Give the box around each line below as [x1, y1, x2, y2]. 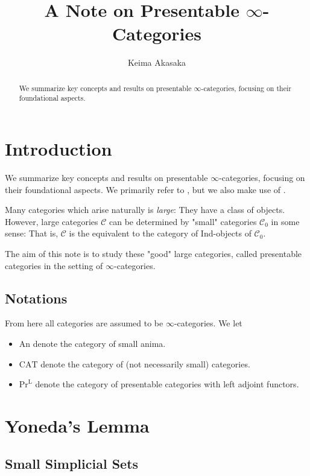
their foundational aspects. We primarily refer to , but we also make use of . [5, 183, 286, 195]
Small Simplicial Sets [5, 454, 139, 473]
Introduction [5, 136, 112, 161]
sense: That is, [5, 227, 59, 240]
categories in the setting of [5, 259, 103, 271]
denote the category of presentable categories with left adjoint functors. [35, 378, 299, 390]
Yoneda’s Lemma [5, 413, 150, 437]
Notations [5, 288, 68, 307]
